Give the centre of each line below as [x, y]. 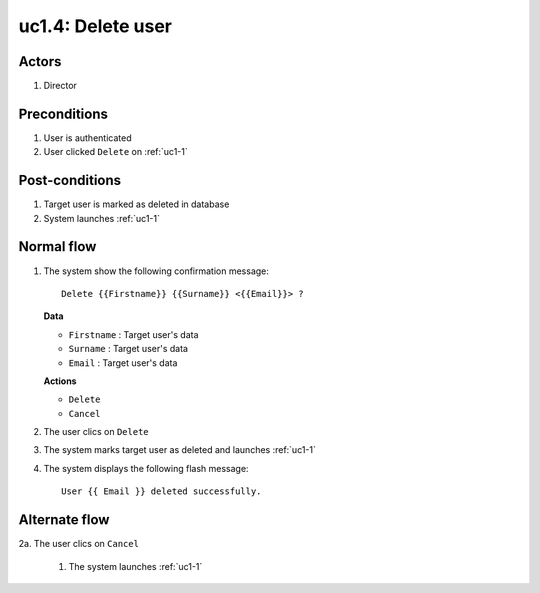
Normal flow [57, 246]
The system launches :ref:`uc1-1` [135, 566]
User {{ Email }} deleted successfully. [161, 491]
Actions [60, 381]
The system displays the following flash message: [146, 468]
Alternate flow [64, 520]
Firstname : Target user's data [133, 334]
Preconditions [63, 113]
